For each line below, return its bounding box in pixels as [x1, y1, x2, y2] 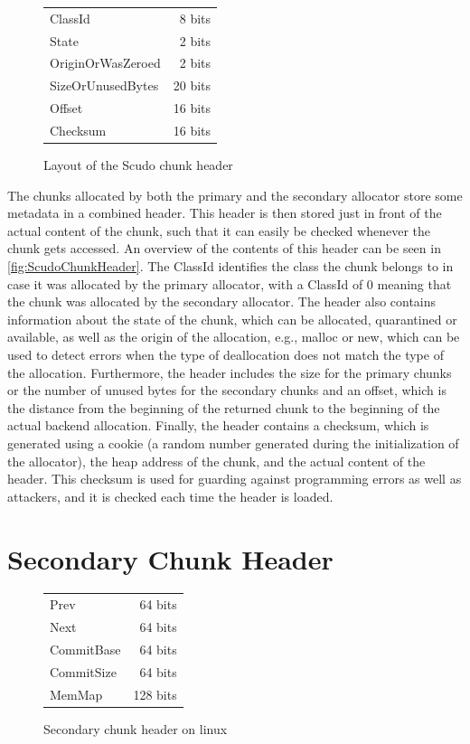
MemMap [50, 684, 103, 703]
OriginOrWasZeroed [50, 53, 161, 72]
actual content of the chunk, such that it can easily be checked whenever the [7, 221, 430, 240]
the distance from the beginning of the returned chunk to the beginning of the [7, 398, 440, 417]
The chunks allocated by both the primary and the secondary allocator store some [7, 185, 463, 204]
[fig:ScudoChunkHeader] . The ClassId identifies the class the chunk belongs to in [7, 257, 454, 276]
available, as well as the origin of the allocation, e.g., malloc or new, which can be [7, 327, 460, 346]
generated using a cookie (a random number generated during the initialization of [7, 433, 459, 452]
